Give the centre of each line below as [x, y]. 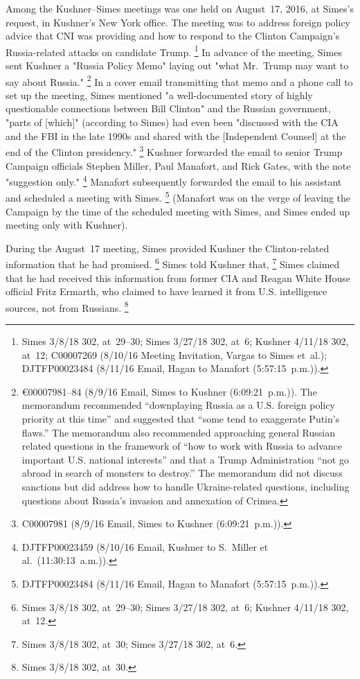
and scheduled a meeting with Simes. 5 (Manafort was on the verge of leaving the [178, 196]
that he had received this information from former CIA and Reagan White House [178, 277]
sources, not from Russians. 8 [67, 306]
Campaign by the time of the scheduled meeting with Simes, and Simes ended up [178, 211]
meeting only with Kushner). [67, 225]
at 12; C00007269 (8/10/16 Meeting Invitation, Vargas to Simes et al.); [174, 354]
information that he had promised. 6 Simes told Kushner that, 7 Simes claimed [173, 263]
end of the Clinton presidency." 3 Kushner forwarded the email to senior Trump [174, 151]
